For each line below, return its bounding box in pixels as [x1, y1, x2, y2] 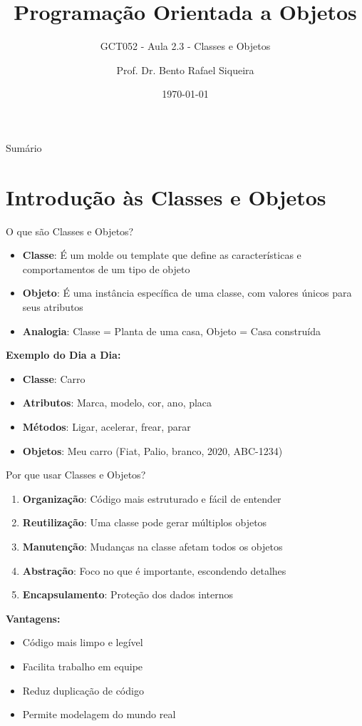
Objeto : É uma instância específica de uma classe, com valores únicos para [22, 285, 352, 300]
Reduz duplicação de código [22, 682, 144, 697]
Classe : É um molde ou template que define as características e [22, 247, 301, 262]
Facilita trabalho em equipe [22, 658, 143, 673]
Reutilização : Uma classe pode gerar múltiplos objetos [22, 515, 267, 530]
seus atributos [22, 300, 83, 314]
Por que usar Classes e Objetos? [6, 467, 146, 482]
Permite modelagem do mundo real [22, 707, 176, 722]
